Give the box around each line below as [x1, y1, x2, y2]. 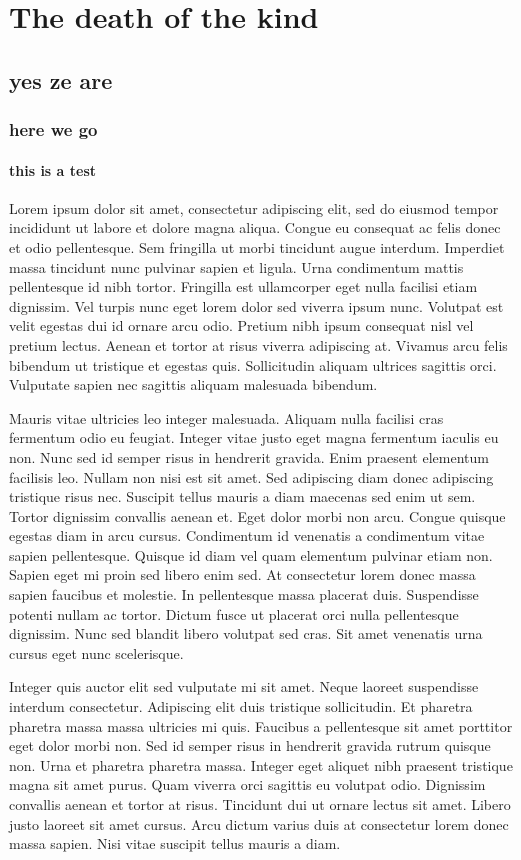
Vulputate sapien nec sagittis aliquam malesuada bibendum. [9, 374, 378, 395]
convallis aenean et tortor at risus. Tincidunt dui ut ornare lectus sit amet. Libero [9, 794, 511, 815]
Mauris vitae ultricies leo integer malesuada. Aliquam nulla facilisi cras [9, 407, 444, 428]
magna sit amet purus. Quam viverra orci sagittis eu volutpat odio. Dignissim [9, 774, 486, 795]
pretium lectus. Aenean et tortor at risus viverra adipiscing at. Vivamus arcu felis [9, 334, 508, 355]
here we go [9, 117, 98, 142]
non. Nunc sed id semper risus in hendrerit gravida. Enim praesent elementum [9, 446, 489, 467]
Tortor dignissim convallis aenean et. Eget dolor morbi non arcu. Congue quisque [9, 505, 506, 526]
